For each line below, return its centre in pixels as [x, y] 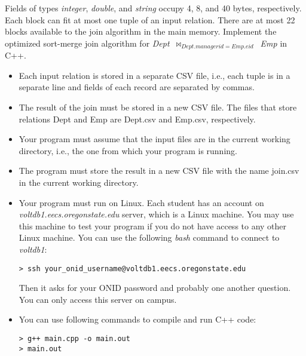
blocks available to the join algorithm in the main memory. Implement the [141, 31]
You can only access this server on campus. [98, 299]
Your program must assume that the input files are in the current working [154, 139]
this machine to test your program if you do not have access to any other [153, 225]
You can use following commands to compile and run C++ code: [137, 319]
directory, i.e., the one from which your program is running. [128, 150]
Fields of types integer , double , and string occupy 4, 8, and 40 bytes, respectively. [153, 8]
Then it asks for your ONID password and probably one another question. [155, 288]
